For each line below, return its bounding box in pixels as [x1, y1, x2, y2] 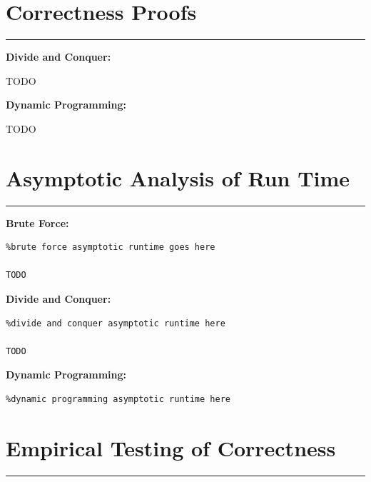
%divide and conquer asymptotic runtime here [6, 318, 225, 328]
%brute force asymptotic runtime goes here [6, 242, 215, 253]
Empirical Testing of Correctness [6, 433, 336, 462]
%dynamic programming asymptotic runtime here [6, 393, 230, 404]
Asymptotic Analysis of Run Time [6, 163, 350, 192]
